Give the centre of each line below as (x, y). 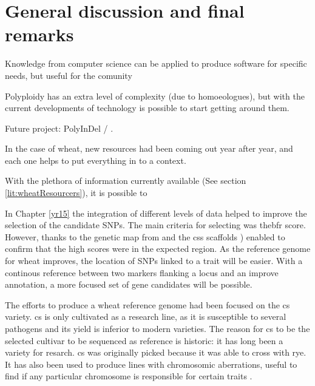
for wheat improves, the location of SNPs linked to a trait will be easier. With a (154, 261)
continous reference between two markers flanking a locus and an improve (142, 272)
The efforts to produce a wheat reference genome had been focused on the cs (147, 304)
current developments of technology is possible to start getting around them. (147, 108)
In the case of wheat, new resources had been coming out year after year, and (149, 148)
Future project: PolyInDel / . (59, 128)
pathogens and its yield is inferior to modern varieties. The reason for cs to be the (157, 328)
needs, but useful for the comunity (69, 75)
